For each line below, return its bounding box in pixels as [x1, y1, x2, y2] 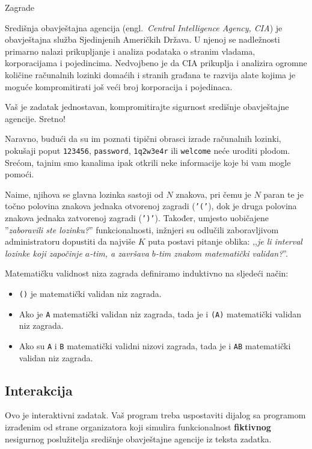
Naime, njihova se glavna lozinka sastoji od [5, 188, 164, 200]
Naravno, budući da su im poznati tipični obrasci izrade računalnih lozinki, [5, 132, 281, 145]
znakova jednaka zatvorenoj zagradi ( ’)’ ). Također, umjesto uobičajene [5, 212, 269, 224]
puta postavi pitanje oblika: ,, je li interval [148, 235, 302, 248]
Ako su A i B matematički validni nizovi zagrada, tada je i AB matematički [19, 339, 291, 352]
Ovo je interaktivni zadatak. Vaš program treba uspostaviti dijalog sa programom [5, 409, 306, 421]
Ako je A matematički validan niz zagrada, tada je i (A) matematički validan [19, 307, 302, 320]
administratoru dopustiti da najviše [5, 235, 135, 248]
